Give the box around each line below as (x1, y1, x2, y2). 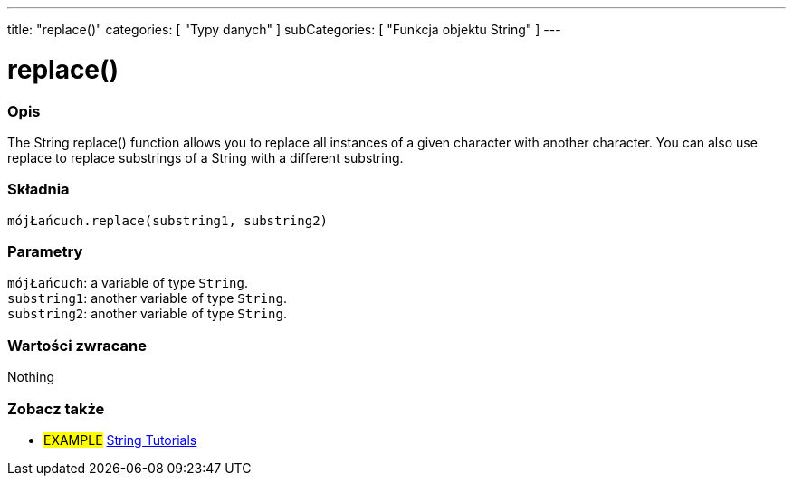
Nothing (7, 369, 55, 385)
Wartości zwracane (7, 336, 147, 355)
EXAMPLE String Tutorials (43, 431, 197, 448)
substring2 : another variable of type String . (7, 306, 287, 322)
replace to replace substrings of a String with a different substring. (7, 149, 404, 166)
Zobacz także (7, 399, 105, 418)
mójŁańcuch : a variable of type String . (7, 275, 248, 291)
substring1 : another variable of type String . (7, 290, 287, 307)
